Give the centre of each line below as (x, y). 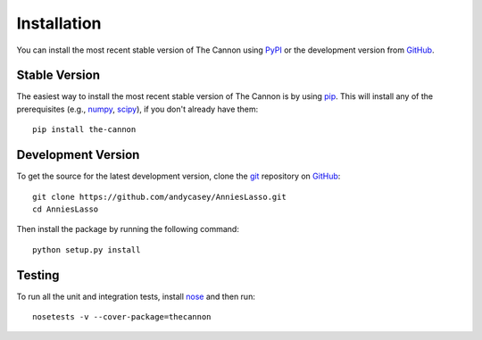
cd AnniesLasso (66, 209)
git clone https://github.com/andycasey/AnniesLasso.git (160, 197)
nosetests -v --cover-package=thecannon (122, 317)
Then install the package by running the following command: (128, 229)
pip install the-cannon (84, 130)
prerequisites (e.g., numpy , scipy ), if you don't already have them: (137, 109)
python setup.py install (87, 249)
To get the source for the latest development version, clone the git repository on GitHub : (179, 176)
